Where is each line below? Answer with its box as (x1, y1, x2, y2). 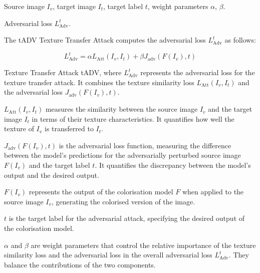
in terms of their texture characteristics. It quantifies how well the (32, 113, 234, 124)
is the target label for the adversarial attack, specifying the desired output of (9, 213, 245, 223)
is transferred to (44, 123, 94, 134)
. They (228, 249, 249, 260)
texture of (4, 123, 34, 134)
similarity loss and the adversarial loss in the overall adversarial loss (4, 249, 212, 260)
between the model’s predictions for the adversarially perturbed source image (4, 150, 241, 160)
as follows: (224, 35, 256, 45)
